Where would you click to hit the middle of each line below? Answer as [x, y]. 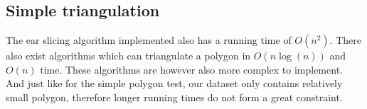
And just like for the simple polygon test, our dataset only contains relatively [174, 83]
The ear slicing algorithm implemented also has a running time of [149, 40]
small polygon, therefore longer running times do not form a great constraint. [174, 97]
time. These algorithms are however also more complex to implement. [191, 69]
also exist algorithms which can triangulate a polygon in [128, 56]
